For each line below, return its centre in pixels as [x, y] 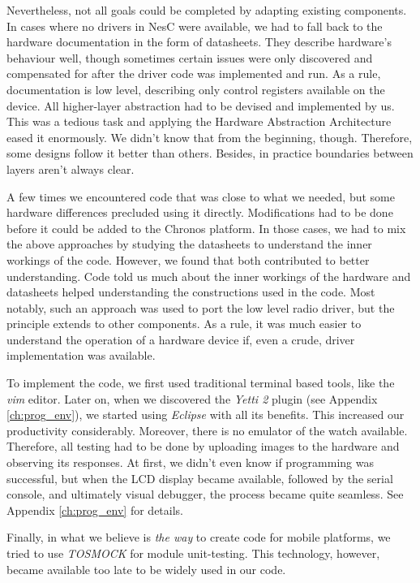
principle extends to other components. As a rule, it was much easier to [184, 324]
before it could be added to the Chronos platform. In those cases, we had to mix [206, 228]
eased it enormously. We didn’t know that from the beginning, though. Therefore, [210, 137]
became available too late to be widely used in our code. [146, 569]
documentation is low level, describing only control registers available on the [196, 89]
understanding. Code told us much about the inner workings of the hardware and [209, 276]
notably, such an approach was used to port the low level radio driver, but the [201, 307]
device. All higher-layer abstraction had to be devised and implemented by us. [201, 105]
